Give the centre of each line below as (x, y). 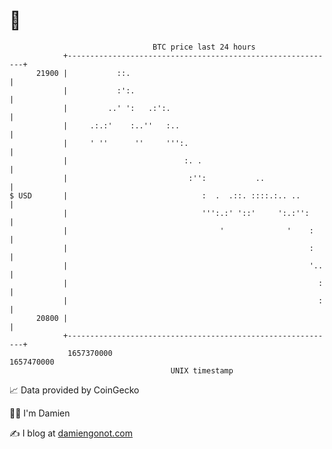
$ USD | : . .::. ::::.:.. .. (155, 195)
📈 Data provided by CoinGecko (74, 390)
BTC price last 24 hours (204, 47)
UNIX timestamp (202, 370)
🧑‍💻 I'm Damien (40, 413)
